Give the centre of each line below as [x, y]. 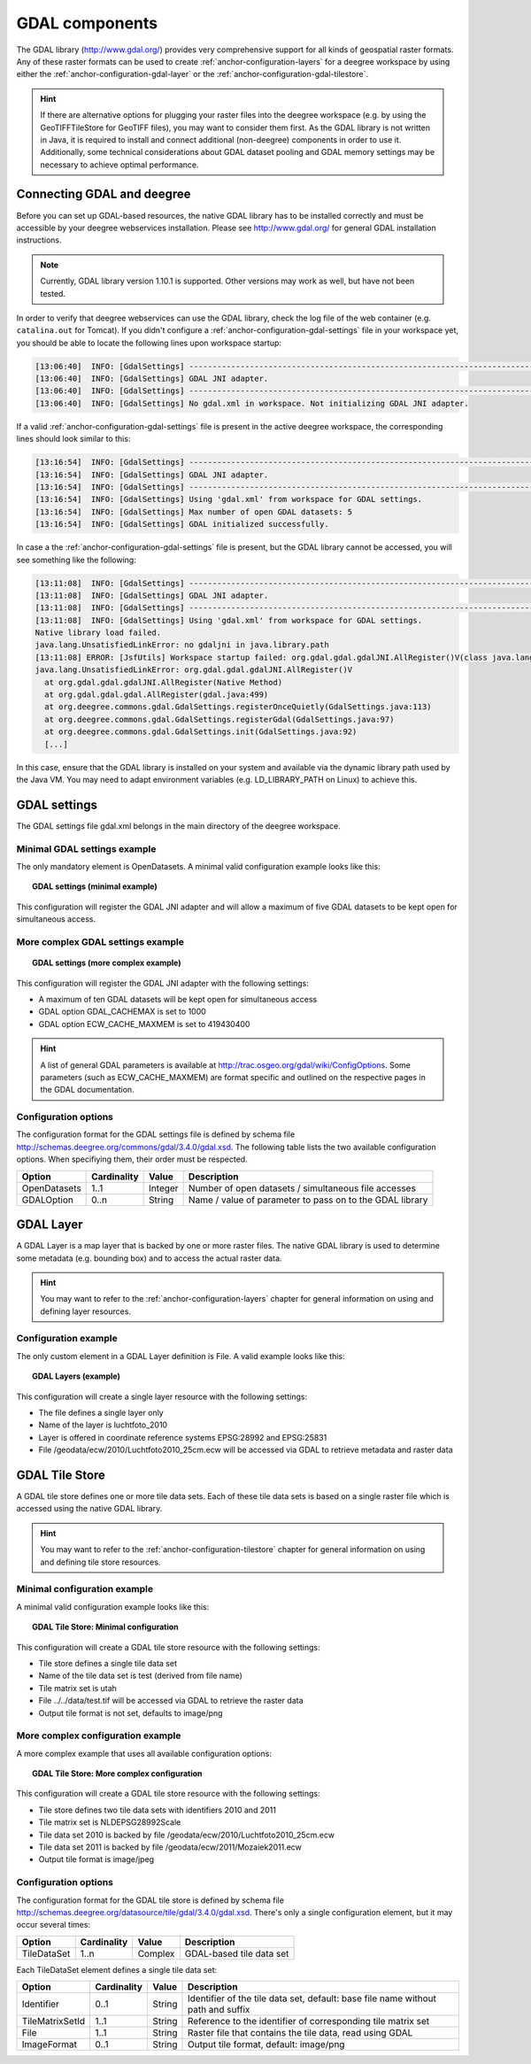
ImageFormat [50, 2045]
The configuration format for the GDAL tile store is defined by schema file [150, 1900]
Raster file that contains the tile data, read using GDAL [300, 2033]
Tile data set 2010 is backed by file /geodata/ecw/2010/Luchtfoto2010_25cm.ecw [187, 1835]
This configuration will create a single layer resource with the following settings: [162, 1396]
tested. [53, 293]
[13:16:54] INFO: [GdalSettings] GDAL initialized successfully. [182, 524]
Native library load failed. [98, 633]
